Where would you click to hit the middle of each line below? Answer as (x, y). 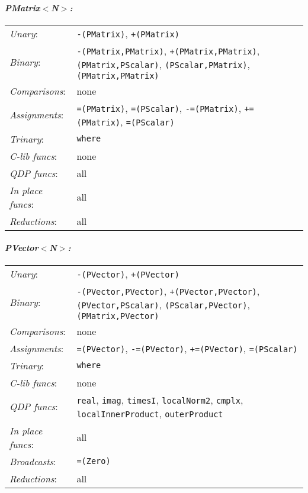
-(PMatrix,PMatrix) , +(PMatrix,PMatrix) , (168, 50)
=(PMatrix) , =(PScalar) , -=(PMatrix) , (159, 108)
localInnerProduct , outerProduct (150, 413)
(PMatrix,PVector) (118, 316)
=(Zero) (94, 461)
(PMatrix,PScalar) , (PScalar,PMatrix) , (163, 64)
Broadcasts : (33, 461)
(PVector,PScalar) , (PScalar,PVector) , (163, 304)
